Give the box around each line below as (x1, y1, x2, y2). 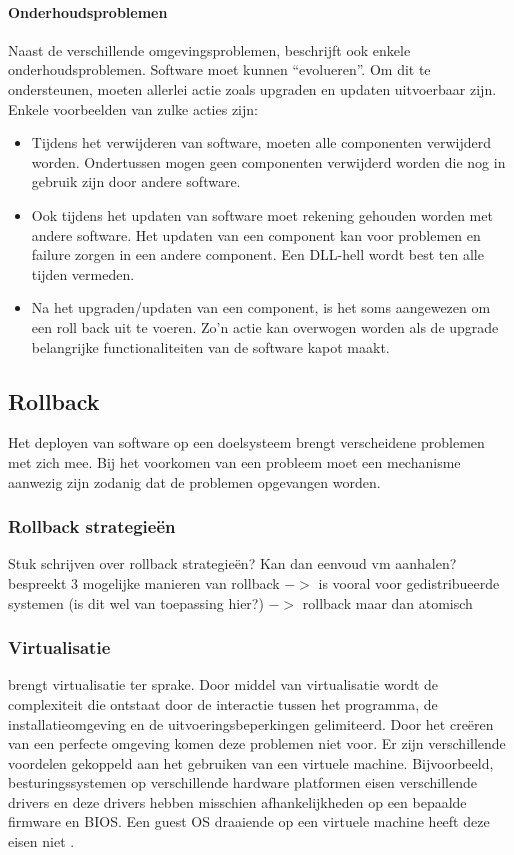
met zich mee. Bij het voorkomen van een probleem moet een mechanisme (8, 451, 461, 472)
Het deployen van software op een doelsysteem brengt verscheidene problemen (8, 432, 485, 453)
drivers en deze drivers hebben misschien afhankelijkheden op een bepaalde (8, 791, 467, 812)
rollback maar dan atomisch (302, 592, 473, 613)
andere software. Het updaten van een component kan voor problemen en (31, 224, 481, 245)
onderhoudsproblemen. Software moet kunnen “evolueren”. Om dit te (8, 59, 431, 80)
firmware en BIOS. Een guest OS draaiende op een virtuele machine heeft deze (8, 811, 490, 832)
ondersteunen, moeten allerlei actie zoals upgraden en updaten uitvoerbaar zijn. (8, 78, 497, 99)
